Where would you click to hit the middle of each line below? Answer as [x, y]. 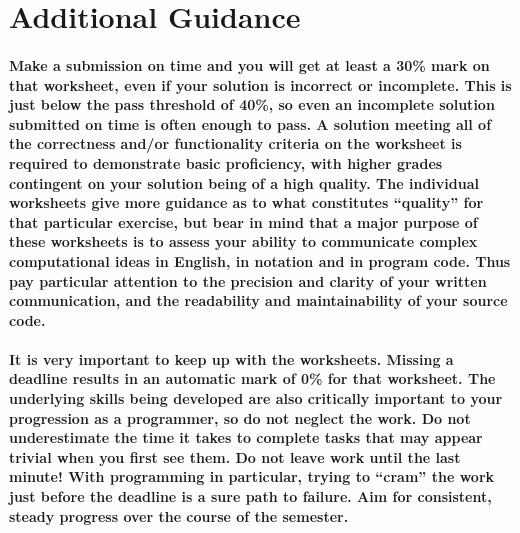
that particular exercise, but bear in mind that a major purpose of [243, 221]
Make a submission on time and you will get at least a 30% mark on [249, 64]
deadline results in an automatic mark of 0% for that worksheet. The [252, 378]
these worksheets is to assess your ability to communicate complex [243, 241]
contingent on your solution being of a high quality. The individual [244, 182]
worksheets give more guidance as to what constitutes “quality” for [246, 202]
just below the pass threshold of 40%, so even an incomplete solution [252, 104]
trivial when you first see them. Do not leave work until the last [235, 456]
